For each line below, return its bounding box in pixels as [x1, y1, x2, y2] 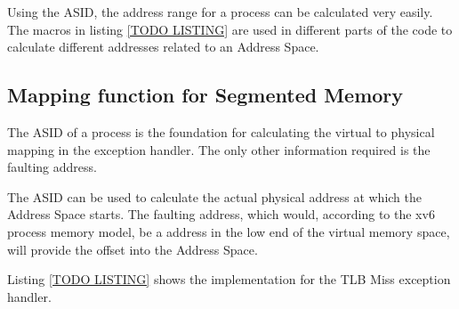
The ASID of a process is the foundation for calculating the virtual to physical [7, 122, 435, 141]
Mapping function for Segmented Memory [7, 81, 404, 109]
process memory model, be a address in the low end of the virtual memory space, [7, 222, 450, 240]
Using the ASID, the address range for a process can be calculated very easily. [7, 3, 433, 20]
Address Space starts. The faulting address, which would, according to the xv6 [7, 205, 435, 224]
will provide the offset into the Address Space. [7, 240, 258, 258]
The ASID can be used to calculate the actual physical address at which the [7, 187, 423, 206]
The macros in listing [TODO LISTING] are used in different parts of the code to [7, 20, 453, 38]
